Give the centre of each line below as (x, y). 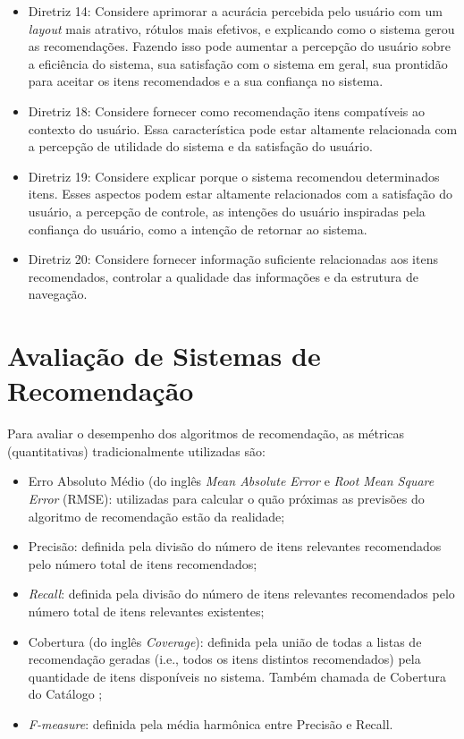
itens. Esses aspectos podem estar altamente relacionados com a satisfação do (240, 194)
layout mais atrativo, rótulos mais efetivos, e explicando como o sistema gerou (241, 28)
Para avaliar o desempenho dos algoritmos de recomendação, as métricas (206, 433)
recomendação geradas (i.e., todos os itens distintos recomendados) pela (224, 659)
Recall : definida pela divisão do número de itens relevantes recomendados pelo (241, 594)
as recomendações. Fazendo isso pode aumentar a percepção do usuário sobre (239, 46)
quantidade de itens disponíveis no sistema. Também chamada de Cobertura (237, 676)
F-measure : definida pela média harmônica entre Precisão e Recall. (211, 723)
